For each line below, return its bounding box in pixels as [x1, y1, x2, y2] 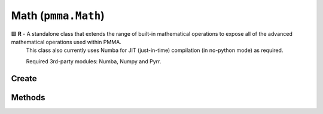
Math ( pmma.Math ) [11, 9, 105, 22]
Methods [11, 93, 45, 103]
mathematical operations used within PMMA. [11, 38, 122, 45]
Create [11, 73, 37, 84]
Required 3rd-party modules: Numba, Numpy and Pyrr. [26, 57, 161, 65]
